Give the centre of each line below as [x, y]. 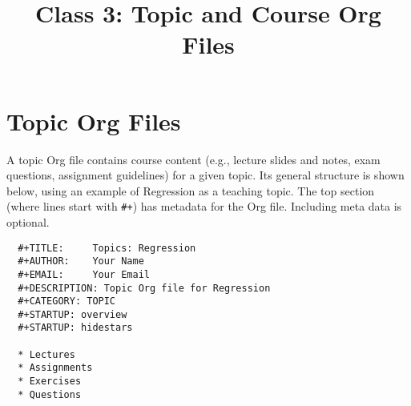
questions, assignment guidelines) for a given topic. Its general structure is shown [205, 175]
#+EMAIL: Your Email [84, 274]
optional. [28, 221]
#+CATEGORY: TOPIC [67, 301]
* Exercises [50, 382]
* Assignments [55, 368]
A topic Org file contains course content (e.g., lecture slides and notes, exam [193, 159]
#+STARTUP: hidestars [75, 328]
